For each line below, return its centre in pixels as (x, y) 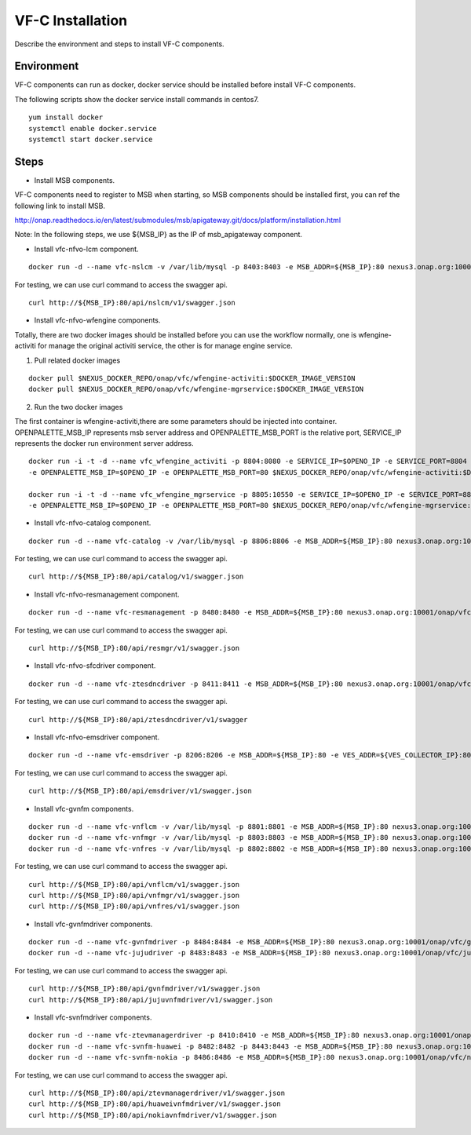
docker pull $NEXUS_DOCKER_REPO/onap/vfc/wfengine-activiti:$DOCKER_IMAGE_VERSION (192, 378)
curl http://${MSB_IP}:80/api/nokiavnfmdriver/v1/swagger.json (153, 1115)
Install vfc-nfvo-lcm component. (86, 249)
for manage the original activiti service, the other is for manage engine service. (165, 346)
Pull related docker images (77, 360)
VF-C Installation (71, 20)
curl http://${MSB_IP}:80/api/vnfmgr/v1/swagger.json (134, 895)
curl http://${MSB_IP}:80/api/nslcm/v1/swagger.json (132, 303)
